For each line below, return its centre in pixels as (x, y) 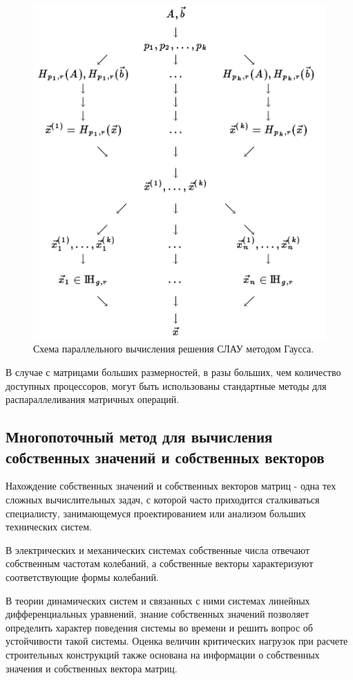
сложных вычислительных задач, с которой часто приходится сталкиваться (163, 500)
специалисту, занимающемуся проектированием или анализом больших (156, 513)
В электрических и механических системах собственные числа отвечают (158, 549)
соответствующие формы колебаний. (82, 577)
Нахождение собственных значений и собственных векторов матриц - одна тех (171, 486)
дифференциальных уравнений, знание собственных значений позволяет (158, 614)
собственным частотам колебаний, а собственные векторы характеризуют (160, 563)
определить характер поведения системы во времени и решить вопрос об (159, 627)
